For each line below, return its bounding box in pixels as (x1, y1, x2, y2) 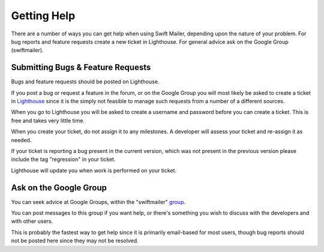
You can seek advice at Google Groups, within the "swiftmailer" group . (11, 198, 186, 205)
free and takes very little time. (11, 117, 85, 124)
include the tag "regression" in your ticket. (11, 156, 116, 163)
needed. (11, 136, 32, 143)
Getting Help (11, 9, 76, 22)
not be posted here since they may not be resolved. (11, 237, 139, 244)
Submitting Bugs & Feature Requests (11, 62, 151, 73)
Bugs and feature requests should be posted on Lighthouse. (11, 78, 160, 85)
